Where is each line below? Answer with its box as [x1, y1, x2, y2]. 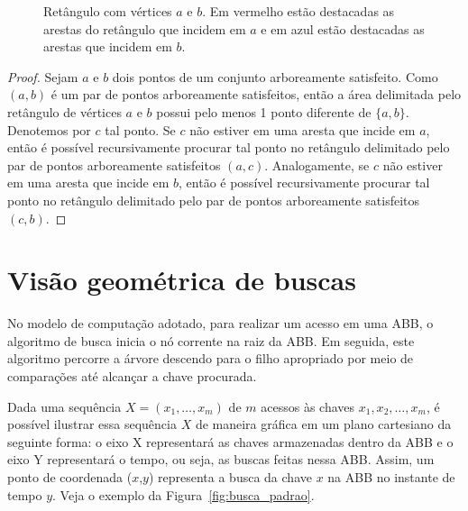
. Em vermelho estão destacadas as [202, 2, 395, 20]
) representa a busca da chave [148, 468, 312, 486]
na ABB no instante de [327, 468, 455, 486]
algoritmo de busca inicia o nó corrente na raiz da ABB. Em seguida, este [7, 331, 415, 350]
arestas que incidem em [43, 37, 172, 56]
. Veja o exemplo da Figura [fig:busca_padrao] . [52, 485, 315, 504]
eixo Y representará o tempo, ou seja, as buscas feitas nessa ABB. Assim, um [7, 450, 435, 469]
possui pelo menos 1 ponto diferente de [156, 102, 372, 121]
